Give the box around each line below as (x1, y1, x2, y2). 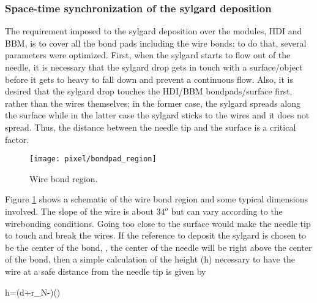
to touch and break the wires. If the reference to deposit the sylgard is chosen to (5, 229, 307, 242)
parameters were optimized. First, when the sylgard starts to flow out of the (5, 48, 291, 61)
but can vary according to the (171, 205, 283, 217)
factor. (5, 132, 29, 145)
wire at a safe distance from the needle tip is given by (5, 264, 206, 277)
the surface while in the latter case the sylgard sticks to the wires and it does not (5, 109, 310, 121)
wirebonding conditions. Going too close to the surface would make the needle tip (5, 217, 311, 229)
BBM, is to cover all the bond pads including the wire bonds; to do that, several (5, 36, 307, 49)
